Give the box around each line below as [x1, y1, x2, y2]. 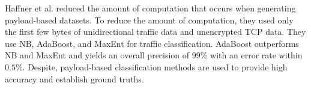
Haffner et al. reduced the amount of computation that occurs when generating [5, 2, 296, 14]
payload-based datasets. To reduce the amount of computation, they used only [5, 13, 294, 26]
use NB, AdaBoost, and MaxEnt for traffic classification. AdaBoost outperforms [5, 37, 299, 49]
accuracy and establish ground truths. [5, 72, 144, 85]
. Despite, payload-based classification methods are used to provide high [22, 60, 288, 73]
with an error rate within [210, 49, 303, 61]
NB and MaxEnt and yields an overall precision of [5, 49, 190, 61]
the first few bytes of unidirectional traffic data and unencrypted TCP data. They [5, 25, 306, 38]
